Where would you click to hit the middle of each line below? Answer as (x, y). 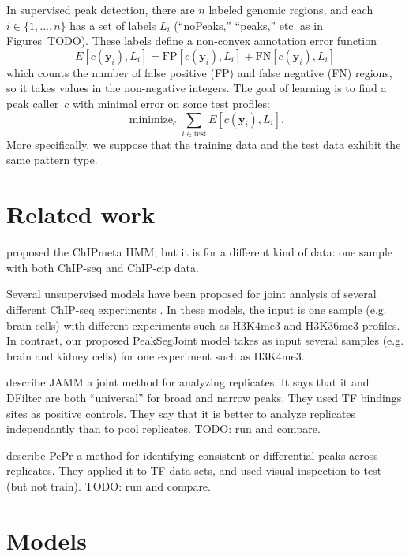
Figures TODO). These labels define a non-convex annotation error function (192, 41)
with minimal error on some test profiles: (171, 103)
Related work (81, 214)
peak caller (33, 103)
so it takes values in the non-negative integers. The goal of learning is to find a (197, 88)
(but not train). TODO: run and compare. (109, 485)
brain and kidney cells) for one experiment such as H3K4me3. (156, 355)
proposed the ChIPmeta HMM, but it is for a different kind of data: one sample (200, 252)
